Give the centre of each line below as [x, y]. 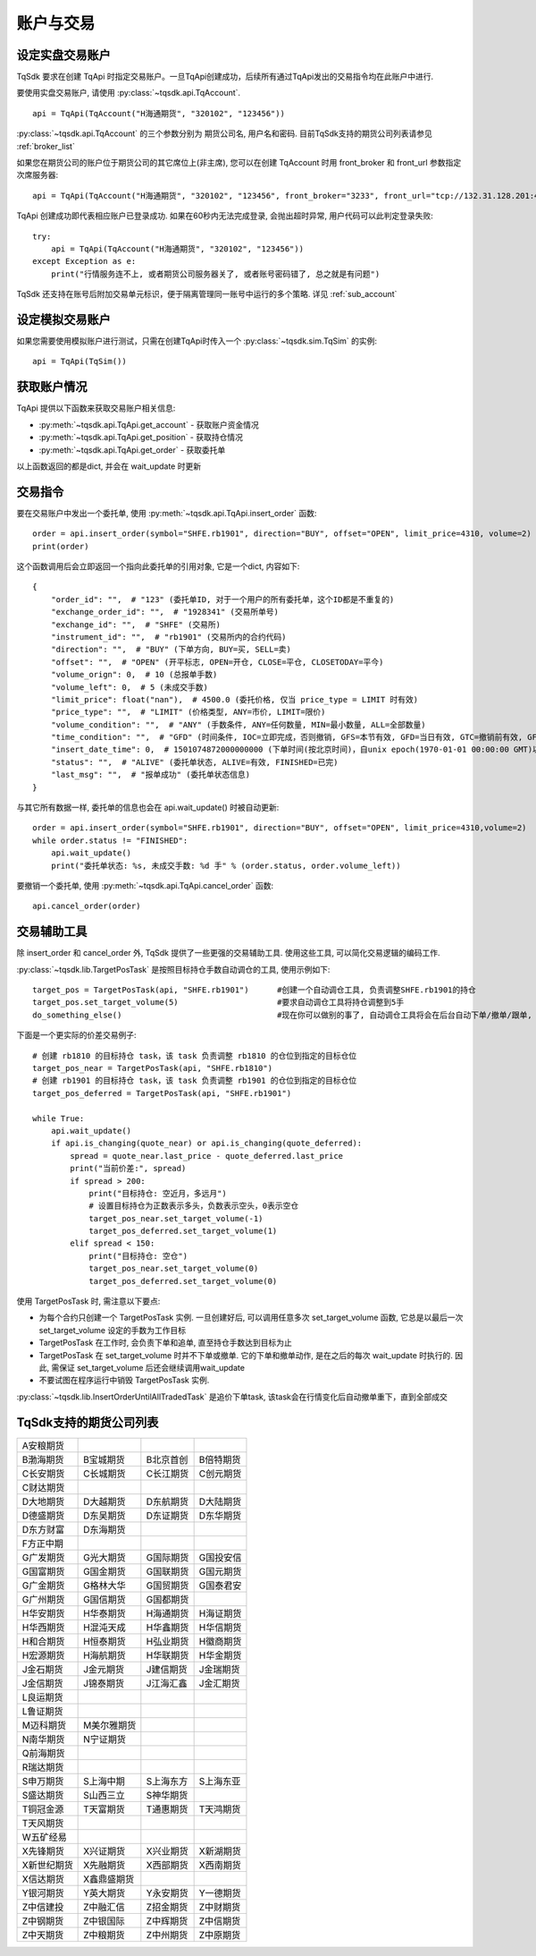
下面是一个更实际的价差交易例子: [77, 1035]
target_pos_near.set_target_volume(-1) [176, 1218]
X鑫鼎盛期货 [109, 1879]
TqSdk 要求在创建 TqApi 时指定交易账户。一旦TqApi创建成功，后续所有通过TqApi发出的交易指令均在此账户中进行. [225, 77]
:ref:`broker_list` [46, 146]
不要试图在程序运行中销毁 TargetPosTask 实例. [124, 1380]
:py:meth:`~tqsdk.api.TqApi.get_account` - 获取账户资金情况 [149, 424]
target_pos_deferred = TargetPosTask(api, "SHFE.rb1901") [162, 1093]
